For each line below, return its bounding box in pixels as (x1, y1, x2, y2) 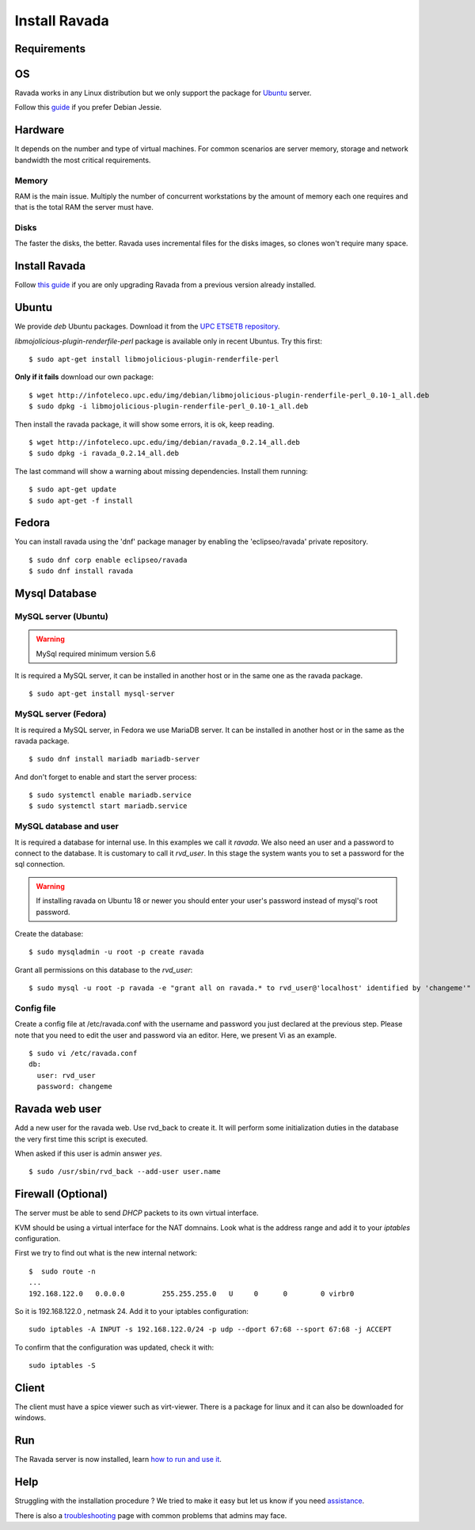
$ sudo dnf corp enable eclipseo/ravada (28, 555, 188, 564)
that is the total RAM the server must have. (14, 203, 154, 212)
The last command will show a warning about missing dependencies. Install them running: (14, 466, 309, 476)
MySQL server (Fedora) (14, 708, 107, 719)
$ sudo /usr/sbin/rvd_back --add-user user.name (28, 1167, 221, 1176)
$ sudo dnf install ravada (28, 567, 134, 575)
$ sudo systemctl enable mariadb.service (28, 791, 192, 799)
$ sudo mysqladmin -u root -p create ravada (28, 947, 205, 957)
